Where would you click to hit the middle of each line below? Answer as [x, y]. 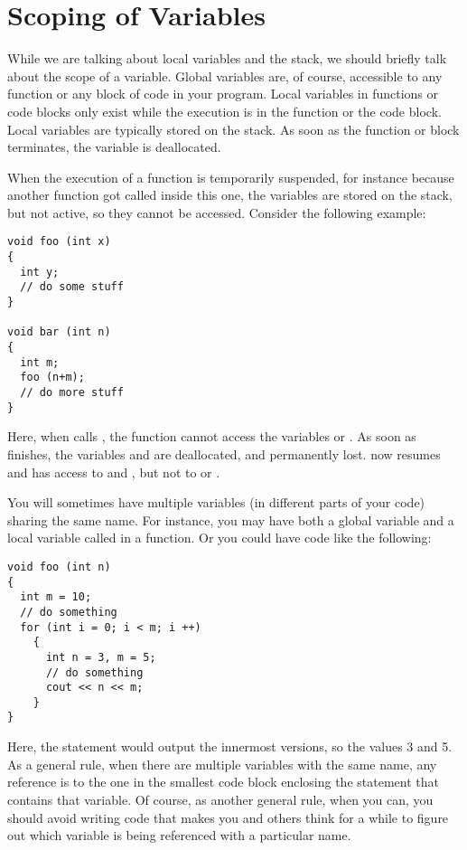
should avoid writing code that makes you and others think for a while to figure [228, 817]
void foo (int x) [59, 242]
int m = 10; [56, 597]
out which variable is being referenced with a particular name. [179, 835]
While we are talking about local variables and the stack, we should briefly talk [227, 58]
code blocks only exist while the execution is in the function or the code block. [224, 111]
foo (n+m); [52, 378]
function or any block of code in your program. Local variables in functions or [223, 94]
